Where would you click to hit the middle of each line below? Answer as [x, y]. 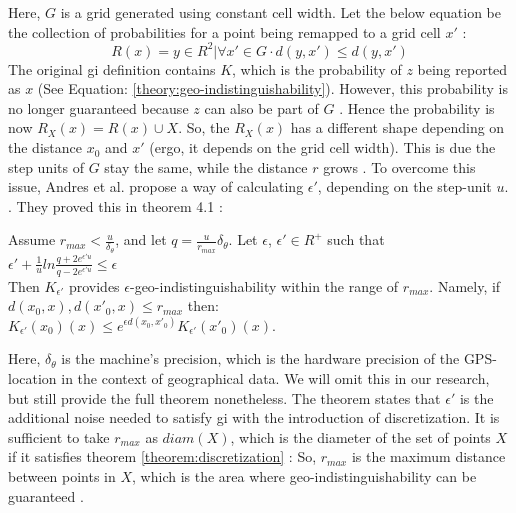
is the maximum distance [428, 456]
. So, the [204, 127]
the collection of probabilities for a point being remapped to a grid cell [224, 31]
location [32, 378]
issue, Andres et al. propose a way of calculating [156, 186]
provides [94, 285]
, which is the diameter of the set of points [360, 436]
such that [356, 239]
